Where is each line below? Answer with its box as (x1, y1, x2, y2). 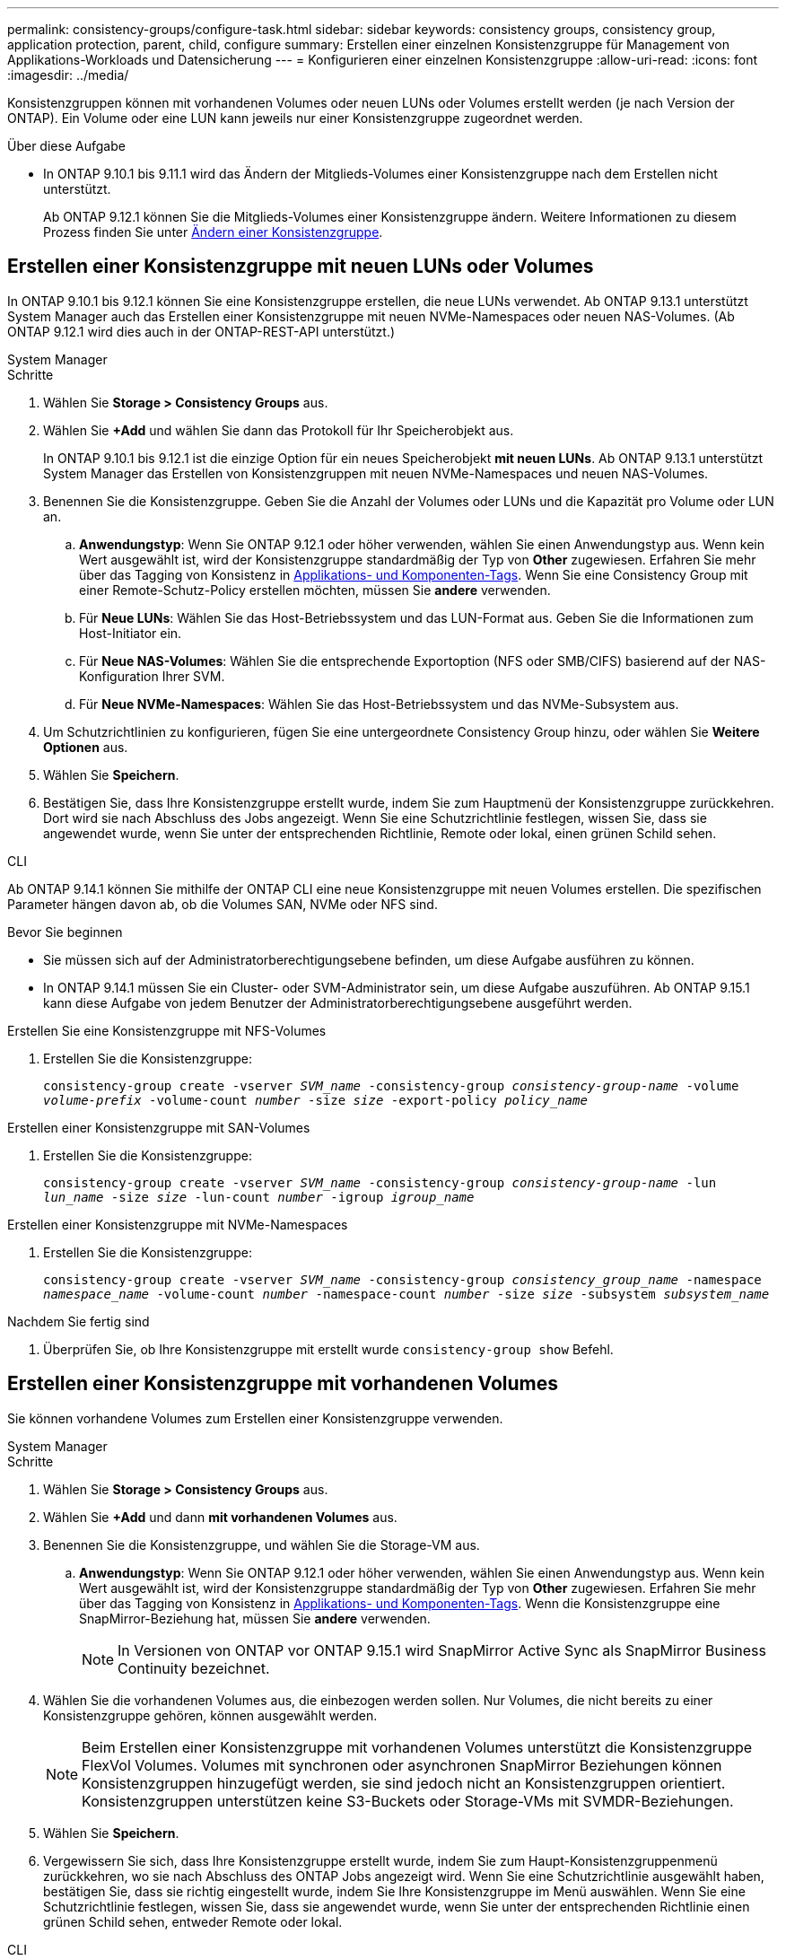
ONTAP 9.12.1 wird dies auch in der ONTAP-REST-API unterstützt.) (7, 323, 396, 339)
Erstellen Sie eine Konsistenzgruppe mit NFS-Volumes (7, 1022, 327, 1038)
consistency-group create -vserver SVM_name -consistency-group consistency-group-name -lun (43, 1175, 717, 1190)
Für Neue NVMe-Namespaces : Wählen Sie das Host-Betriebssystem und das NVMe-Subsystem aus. (79, 696, 679, 712)
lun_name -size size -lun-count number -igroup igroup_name (43, 1189, 475, 1204)
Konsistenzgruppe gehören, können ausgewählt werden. (43, 1707, 378, 1723)
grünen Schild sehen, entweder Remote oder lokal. (43, 1913, 343, 1929)
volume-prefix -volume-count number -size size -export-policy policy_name (43, 1092, 588, 1107)
